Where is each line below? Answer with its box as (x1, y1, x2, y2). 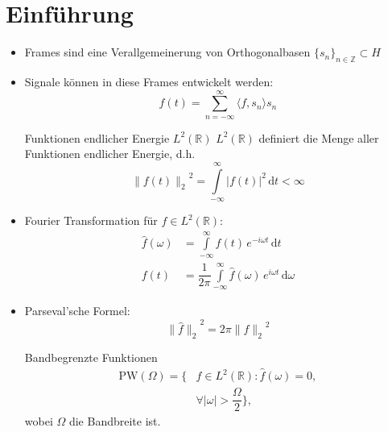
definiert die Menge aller (258, 129, 379, 146)
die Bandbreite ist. (68, 413, 161, 430)
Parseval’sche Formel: (24, 302, 130, 319)
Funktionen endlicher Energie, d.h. (24, 145, 196, 162)
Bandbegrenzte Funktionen (24, 349, 158, 366)
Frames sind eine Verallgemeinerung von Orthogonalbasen (24, 44, 311, 60)
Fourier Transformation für (24, 212, 158, 229)
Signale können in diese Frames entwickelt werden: (24, 73, 274, 89)
